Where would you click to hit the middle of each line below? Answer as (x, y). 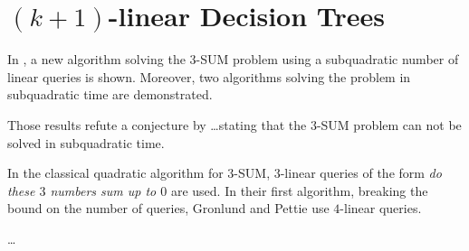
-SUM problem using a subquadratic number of (327, 59)
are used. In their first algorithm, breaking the (299, 190)
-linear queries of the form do (361, 173)
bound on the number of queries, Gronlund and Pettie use (168, 208)
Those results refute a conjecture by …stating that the (157, 124)
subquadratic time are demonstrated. (110, 94)
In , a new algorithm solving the (96, 59)
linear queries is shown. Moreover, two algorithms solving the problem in (209, 76)
